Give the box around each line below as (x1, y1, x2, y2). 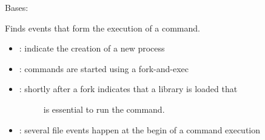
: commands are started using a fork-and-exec (19, 62, 189, 75)
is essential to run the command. (43, 102, 165, 115)
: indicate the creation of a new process (19, 42, 165, 55)
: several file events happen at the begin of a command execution (19, 123, 261, 136)
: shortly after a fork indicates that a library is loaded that (19, 82, 238, 95)
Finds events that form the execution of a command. (5, 21, 200, 34)
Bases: (5, 1, 29, 13)
